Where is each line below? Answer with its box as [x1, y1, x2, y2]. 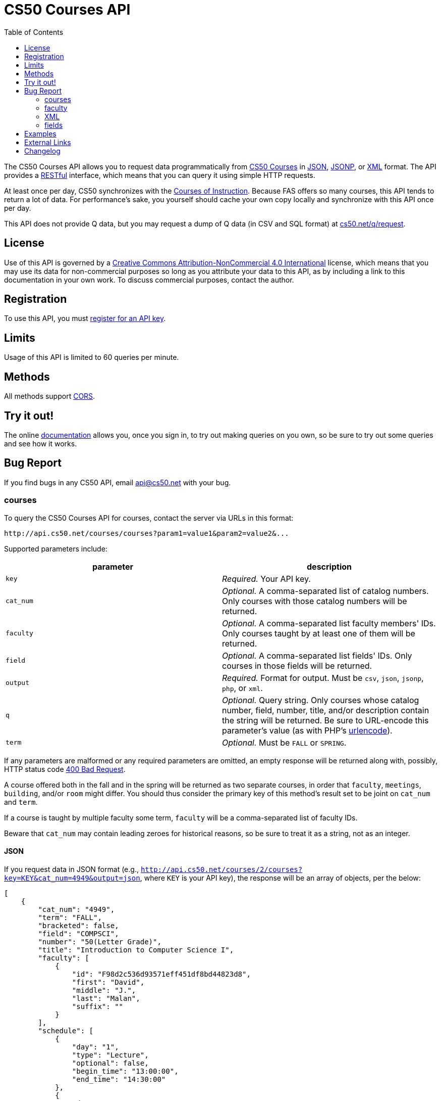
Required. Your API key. [222, 573, 311, 584]
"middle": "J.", [72, 986, 136, 994]
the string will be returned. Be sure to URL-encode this [222, 715, 429, 725]
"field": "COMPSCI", [38, 929, 119, 938]
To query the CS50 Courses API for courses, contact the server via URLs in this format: [4, 513, 294, 522]
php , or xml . [222, 682, 263, 693]
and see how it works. [4, 439, 77, 448]
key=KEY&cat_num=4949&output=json [4, 874, 140, 882]
